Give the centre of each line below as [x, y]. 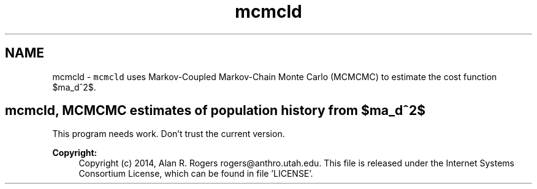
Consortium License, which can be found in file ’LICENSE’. [196, 174]
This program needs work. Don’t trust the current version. [169, 134]
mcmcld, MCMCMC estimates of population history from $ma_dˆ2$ [215, 111]
